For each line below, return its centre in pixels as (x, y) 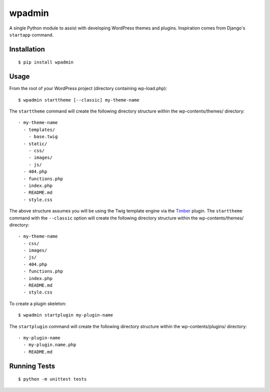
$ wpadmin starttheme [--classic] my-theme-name (79, 100)
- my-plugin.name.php (50, 345)
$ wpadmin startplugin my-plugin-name (66, 315)
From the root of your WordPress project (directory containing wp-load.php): (88, 88)
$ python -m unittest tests (52, 379)
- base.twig (43, 137)
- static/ (35, 143)
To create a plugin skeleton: (38, 303)
